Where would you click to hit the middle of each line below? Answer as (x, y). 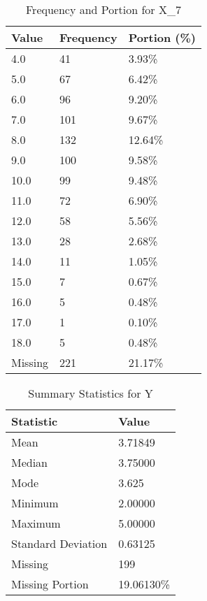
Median (30, 462)
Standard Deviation (59, 543)
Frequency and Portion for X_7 (103, 9)
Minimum (35, 503)
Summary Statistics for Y (91, 393)
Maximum (36, 523)
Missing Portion (50, 584)
